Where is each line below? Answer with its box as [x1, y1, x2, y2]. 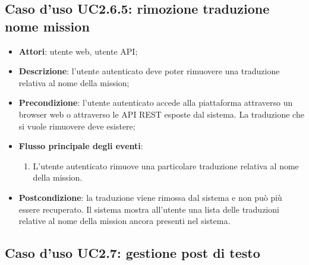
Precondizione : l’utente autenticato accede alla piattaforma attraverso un [18, 96, 293, 109]
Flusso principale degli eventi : [18, 140, 143, 152]
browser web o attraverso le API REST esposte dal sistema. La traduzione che [18, 108, 304, 120]
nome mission [5, 17, 90, 35]
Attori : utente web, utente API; [18, 45, 138, 57]
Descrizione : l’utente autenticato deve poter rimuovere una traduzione [18, 65, 280, 77]
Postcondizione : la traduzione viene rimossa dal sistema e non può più [18, 191, 282, 203]
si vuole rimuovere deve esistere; [18, 119, 135, 132]
